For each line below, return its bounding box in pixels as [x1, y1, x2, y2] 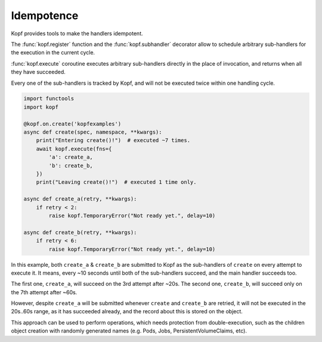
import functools [23, 95, 75, 102]
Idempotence [11, 9, 79, 22]
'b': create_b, [48, 162, 94, 169]
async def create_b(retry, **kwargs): [23, 229, 137, 236]
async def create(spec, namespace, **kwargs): [23, 129, 162, 135]
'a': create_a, [48, 154, 94, 161]
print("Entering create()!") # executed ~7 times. [36, 137, 191, 144]
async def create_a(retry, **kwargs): [23, 196, 137, 202]
